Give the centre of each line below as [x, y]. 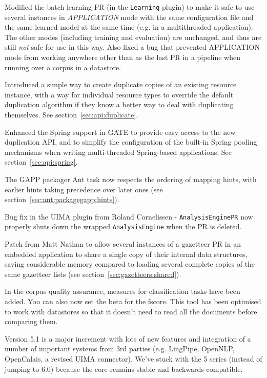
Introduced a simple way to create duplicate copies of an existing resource [121, 84]
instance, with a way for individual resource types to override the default [119, 94]
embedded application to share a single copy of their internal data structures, [126, 254]
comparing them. [31, 321]
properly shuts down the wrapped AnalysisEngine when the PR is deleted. [123, 226]
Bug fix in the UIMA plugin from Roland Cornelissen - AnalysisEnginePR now [129, 216]
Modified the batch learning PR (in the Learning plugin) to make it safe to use [130, 7]
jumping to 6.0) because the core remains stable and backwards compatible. [124, 369]
